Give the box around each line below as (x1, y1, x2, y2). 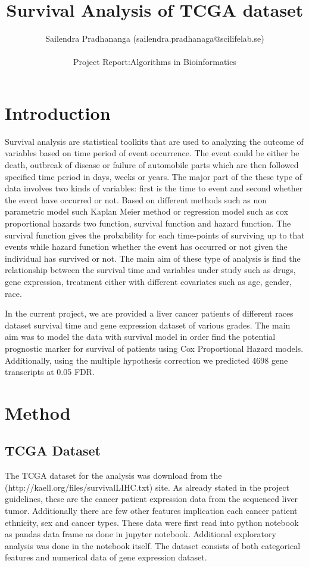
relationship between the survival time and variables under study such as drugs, (5, 264, 296, 276)
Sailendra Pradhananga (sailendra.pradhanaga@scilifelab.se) (45, 32, 264, 45)
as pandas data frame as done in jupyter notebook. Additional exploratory (5, 528, 276, 540)
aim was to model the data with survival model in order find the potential (5, 330, 276, 343)
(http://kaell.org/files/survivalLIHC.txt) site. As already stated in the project (5, 481, 289, 493)
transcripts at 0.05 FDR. (5, 365, 95, 378)
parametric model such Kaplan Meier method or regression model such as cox (5, 205, 288, 218)
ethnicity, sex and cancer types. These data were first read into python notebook (5, 516, 299, 528)
